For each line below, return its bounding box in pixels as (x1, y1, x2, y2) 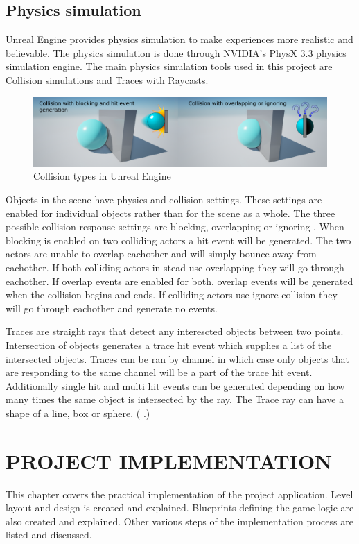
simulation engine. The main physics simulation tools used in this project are (6, 59, 333, 74)
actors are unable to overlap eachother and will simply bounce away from (6, 246, 317, 261)
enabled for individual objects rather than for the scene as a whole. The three (6, 205, 335, 220)
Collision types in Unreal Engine (33, 169, 171, 183)
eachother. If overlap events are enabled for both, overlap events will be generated (6, 273, 353, 288)
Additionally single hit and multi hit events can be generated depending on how (6, 378, 345, 393)
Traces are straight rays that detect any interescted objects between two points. (6, 324, 344, 339)
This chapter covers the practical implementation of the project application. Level (6, 486, 353, 501)
